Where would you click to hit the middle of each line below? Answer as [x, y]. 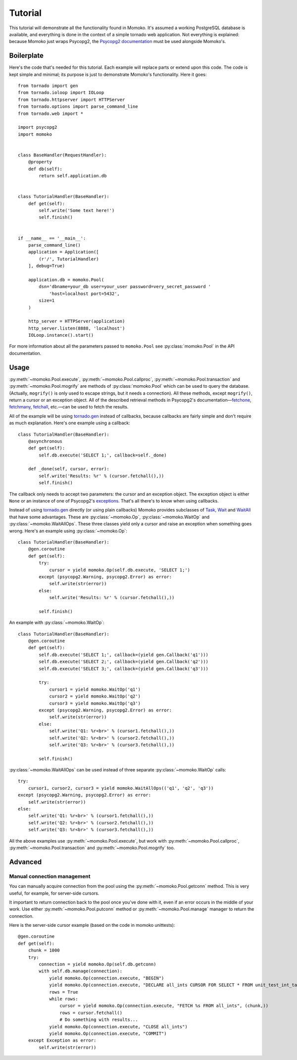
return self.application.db [73, 176]
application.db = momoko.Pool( [66, 279]
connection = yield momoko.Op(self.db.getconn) [98, 964]
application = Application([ [63, 252]
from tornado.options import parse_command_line [78, 107]
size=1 [47, 301]
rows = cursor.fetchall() [91, 1013]
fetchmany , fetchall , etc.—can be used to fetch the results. [69, 407]
